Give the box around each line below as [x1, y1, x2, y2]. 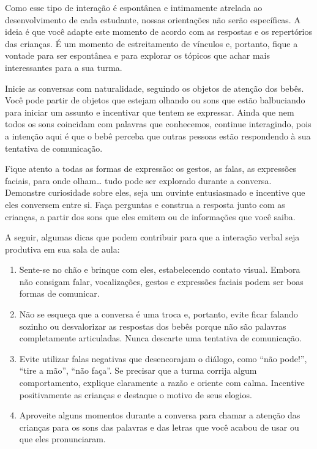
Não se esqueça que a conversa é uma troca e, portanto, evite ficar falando [19, 308, 298, 321]
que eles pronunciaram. [19, 432, 106, 445]
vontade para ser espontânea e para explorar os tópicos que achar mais [5, 49, 270, 62]
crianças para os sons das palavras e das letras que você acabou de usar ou [19, 420, 299, 433]
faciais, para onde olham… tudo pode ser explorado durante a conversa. [5, 174, 272, 187]
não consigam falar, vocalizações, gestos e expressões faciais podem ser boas [19, 275, 304, 288]
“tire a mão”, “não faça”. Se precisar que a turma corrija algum [19, 364, 257, 377]
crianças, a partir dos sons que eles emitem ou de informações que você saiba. [5, 210, 296, 223]
